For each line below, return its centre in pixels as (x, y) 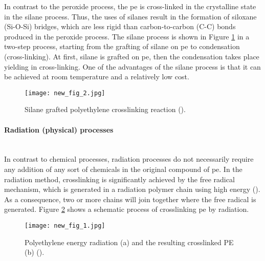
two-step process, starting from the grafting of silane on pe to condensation (122, 46)
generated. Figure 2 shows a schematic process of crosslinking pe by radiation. (127, 209)
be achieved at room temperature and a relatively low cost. (97, 77)
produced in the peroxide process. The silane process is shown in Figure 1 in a (127, 36)
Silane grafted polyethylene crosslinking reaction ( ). (105, 109)
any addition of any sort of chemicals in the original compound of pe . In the (123, 169)
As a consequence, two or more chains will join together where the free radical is (130, 199)
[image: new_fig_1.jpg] (65, 225)
